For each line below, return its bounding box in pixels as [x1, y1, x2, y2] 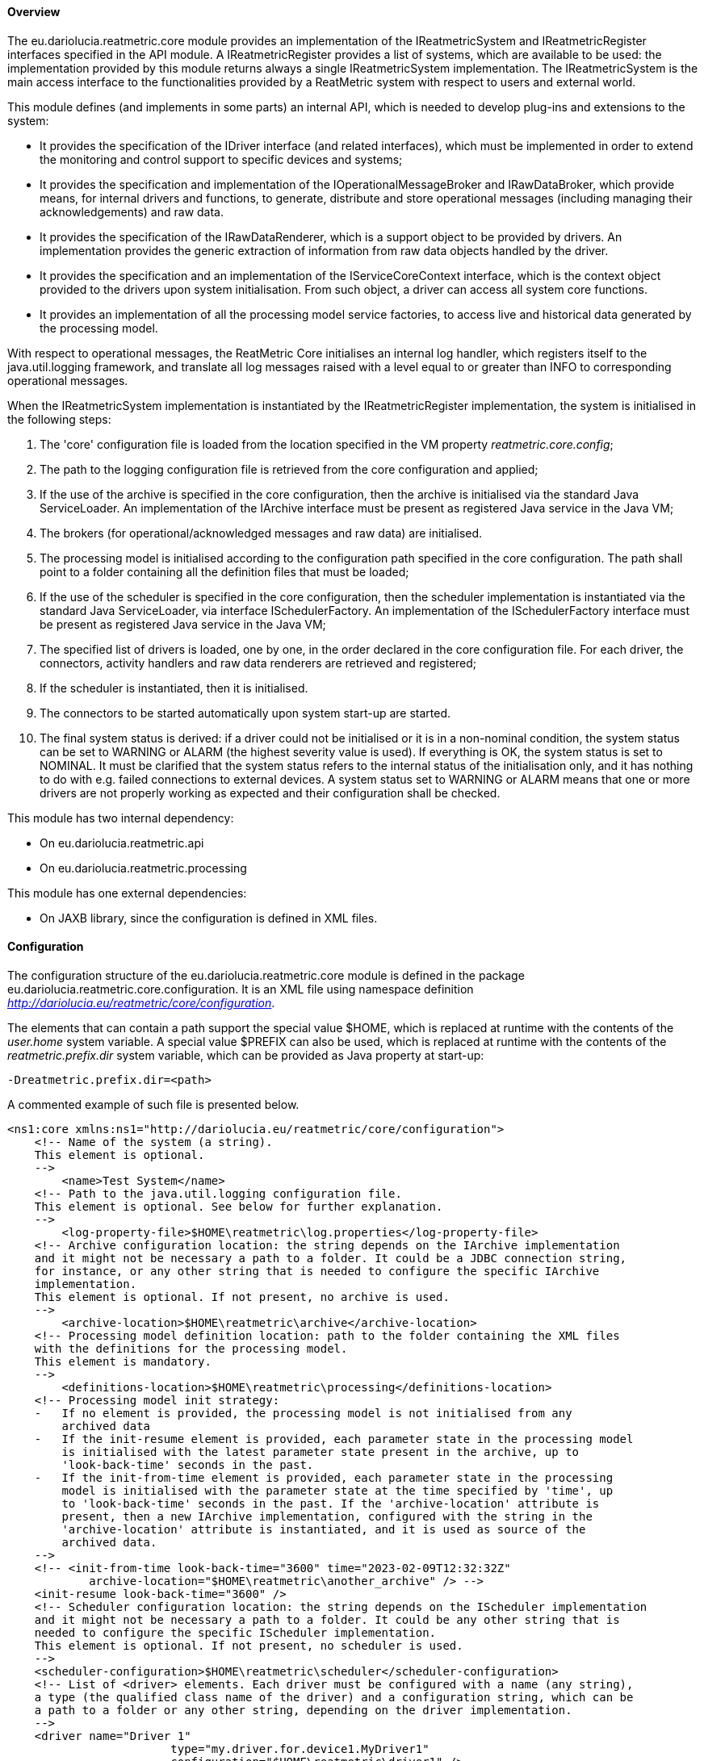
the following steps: [7, 412, 111, 426]
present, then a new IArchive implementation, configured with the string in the [61, 1509, 593, 1523]
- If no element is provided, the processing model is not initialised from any [34, 1406, 572, 1420]
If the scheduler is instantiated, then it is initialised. [40, 680, 308, 695]
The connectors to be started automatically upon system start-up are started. [40, 705, 451, 720]
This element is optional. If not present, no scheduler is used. [34, 1638, 463, 1652]
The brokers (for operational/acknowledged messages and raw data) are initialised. [40, 525, 483, 540]
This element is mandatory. [34, 1354, 212, 1368]
